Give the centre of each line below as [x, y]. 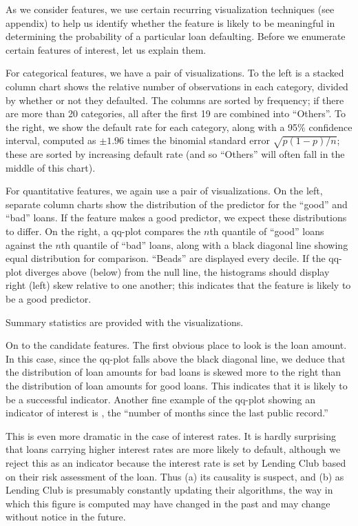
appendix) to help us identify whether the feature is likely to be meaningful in [170, 22]
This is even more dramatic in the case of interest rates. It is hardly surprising [171, 435]
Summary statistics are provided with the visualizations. [125, 322]
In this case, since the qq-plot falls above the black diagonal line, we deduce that [176, 358]
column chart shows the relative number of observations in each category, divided [177, 86]
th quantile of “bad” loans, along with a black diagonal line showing [204, 244]
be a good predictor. [49, 299]
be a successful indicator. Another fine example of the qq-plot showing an [160, 399]
